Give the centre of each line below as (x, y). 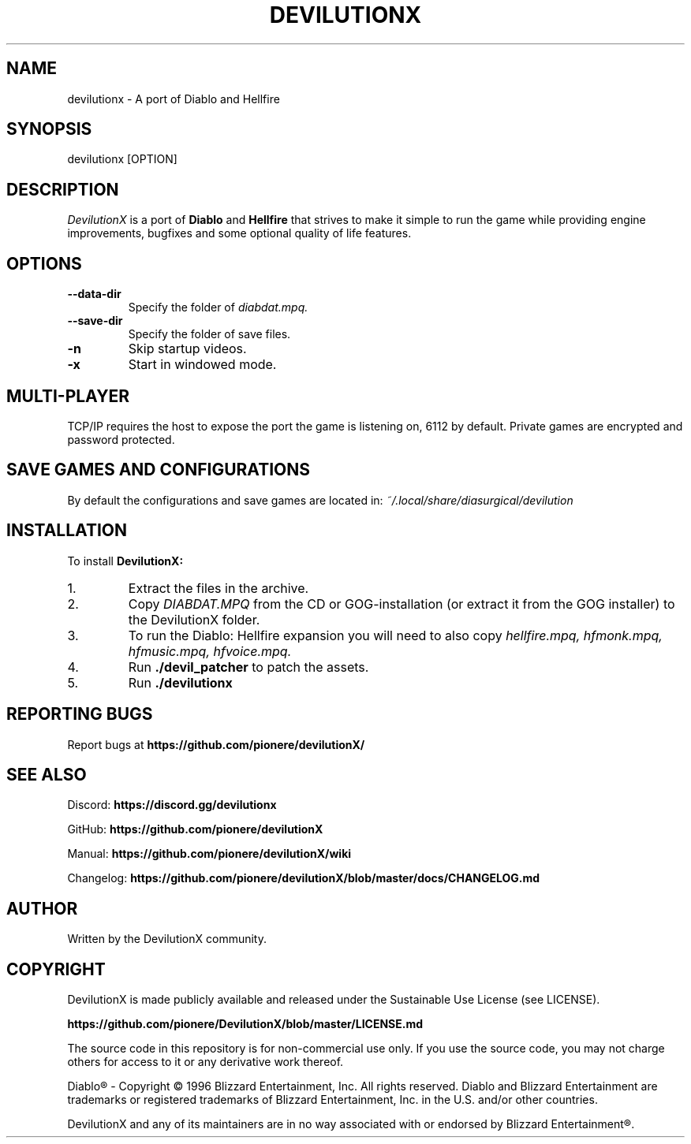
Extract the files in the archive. (219, 588)
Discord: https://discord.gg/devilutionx (172, 805)
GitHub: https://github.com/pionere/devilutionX (195, 829)
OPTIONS (44, 263)
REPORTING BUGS (80, 714)
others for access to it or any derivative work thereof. (205, 1062)
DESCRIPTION (63, 189)
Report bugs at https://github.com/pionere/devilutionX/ (216, 744)
